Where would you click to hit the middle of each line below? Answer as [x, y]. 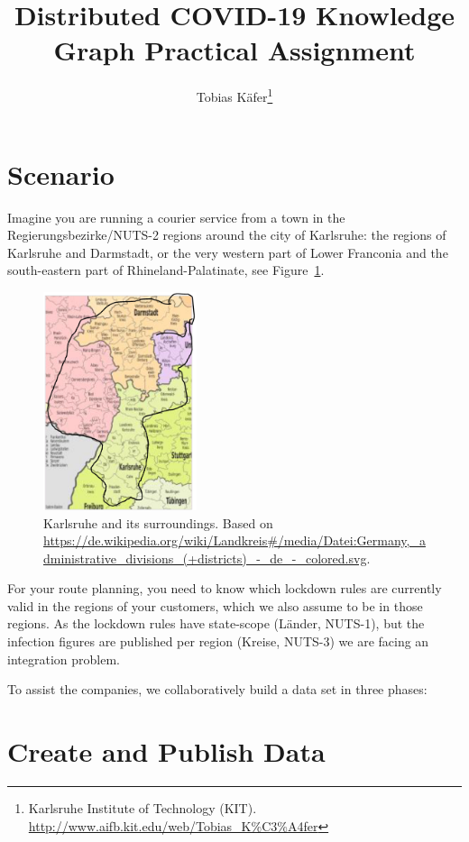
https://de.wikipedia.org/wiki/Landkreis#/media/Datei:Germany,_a [234, 540]
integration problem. [64, 659]
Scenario [61, 174]
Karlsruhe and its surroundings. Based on [158, 522]
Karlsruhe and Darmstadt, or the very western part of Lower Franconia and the [228, 252]
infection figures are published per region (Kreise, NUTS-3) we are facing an [218, 641]
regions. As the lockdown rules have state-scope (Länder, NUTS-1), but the [216, 623]
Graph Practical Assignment [234, 50]
